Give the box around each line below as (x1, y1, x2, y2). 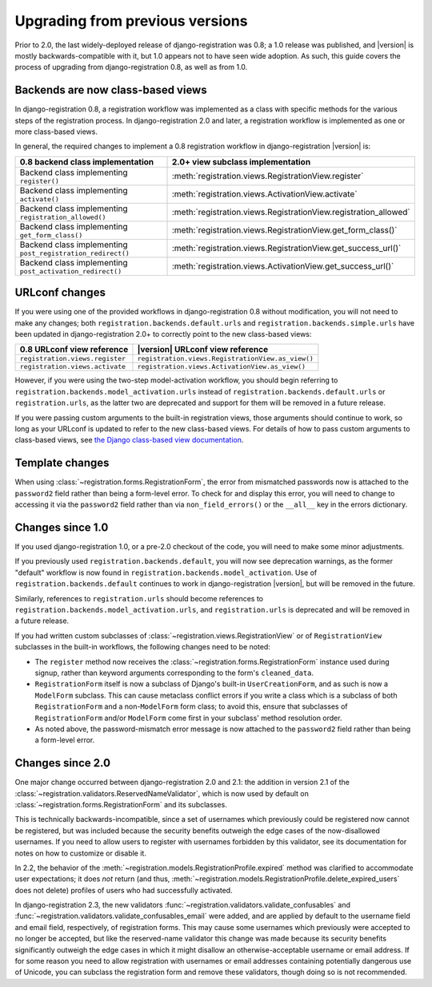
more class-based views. (14, 127, 98, 136)
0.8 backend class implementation (19, 156, 154, 168)
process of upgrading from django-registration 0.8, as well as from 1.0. (14, 63, 248, 72)
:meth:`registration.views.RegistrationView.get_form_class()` (171, 225, 398, 236)
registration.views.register (19, 354, 126, 363)
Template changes (14, 456, 110, 470)
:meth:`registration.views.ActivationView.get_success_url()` (171, 261, 394, 272)
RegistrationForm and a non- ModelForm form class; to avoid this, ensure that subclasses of (34, 702, 348, 711)
